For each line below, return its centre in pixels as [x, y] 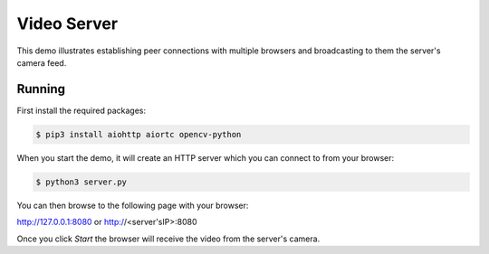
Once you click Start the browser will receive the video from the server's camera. [168, 239]
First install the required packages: [81, 110]
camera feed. [42, 62]
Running [41, 89]
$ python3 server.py [81, 182]
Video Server [67, 24]
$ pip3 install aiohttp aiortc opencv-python [139, 134]
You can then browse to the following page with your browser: [133, 205]
